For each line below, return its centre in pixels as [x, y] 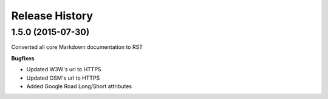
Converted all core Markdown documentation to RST [77, 47]
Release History [52, 16]
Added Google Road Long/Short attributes [79, 86]
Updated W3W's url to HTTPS [64, 69]
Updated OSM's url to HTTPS [63, 78]
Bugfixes [23, 58]
